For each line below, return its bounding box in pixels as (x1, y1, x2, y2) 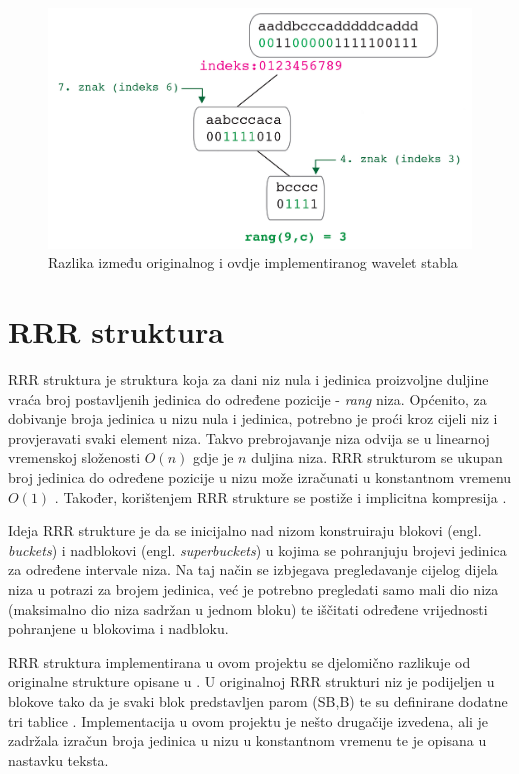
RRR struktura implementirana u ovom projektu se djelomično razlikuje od (8, 651, 471, 672)
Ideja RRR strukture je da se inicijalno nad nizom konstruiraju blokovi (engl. (8, 520, 482, 541)
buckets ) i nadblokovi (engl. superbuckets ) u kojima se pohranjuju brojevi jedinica (8, 539, 507, 560)
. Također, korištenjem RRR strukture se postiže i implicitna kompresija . (54, 486, 507, 507)
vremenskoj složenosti (8, 447, 141, 468)
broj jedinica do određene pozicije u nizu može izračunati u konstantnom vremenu (8, 467, 512, 488)
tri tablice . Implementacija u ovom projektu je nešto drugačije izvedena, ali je (8, 710, 489, 731)
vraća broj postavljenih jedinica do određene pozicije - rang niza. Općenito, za (8, 388, 487, 409)
